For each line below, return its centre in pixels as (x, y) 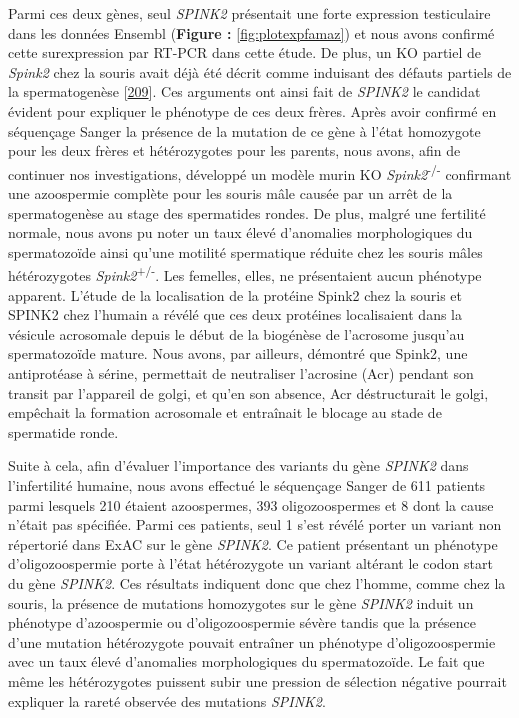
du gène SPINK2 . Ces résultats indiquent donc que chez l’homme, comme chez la (257, 582)
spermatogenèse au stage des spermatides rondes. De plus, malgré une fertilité (247, 212)
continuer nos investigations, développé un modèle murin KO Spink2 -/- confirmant (260, 172)
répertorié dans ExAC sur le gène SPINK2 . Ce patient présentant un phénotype (253, 543)
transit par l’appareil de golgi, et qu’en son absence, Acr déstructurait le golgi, (248, 392)
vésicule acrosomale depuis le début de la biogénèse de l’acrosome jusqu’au (236, 333)
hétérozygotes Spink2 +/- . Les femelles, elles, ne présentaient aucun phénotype (245, 274)
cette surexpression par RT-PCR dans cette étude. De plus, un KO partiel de (245, 52)
